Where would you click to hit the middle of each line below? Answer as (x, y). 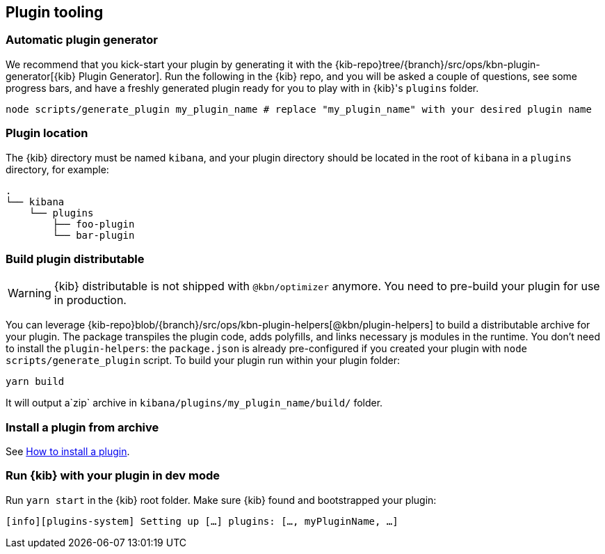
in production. (90, 300)
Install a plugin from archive (82, 427)
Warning (30, 293)
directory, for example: (57, 169)
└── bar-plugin (94, 235)
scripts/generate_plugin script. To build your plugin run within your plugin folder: (203, 361)
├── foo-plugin (94, 224)
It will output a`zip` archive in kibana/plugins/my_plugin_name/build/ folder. (194, 403)
